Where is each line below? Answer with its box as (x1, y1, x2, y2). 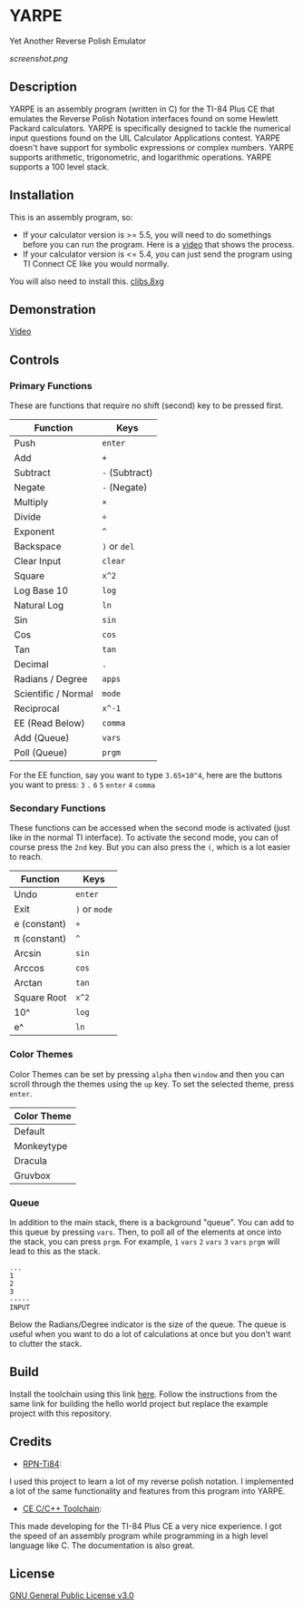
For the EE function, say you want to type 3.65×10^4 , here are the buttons (9, 770, 283, 781)
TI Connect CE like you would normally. (22, 258, 170, 268)
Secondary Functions (9, 802, 106, 814)
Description (9, 79, 77, 95)
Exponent (14, 525, 55, 538)
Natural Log (14, 600, 64, 612)
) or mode (75, 903, 113, 916)
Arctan (14, 977, 43, 990)
